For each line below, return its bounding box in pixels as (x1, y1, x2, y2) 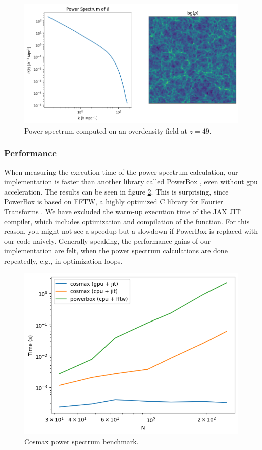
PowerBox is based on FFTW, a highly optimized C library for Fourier (4, 196, 223, 207)
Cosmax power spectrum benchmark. (24, 436, 139, 446)
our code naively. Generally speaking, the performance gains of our (4, 235, 211, 246)
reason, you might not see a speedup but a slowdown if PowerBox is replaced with (4, 226, 258, 236)
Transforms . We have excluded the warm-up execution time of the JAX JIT (4, 206, 241, 217)
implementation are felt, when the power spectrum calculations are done (4, 245, 228, 256)
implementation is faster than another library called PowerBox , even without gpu (4, 176, 258, 187)
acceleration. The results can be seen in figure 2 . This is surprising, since (4, 186, 229, 197)
